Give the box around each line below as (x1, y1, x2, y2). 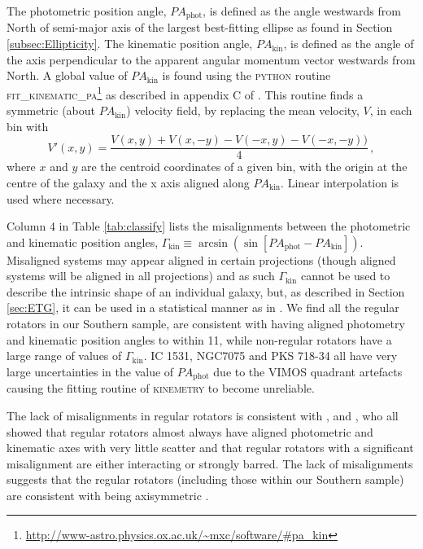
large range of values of (7, 347, 122, 364)
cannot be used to (300, 267, 390, 284)
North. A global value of (7, 67, 128, 84)
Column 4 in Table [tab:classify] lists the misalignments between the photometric (7, 217, 411, 235)
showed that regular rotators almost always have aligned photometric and (7, 423, 373, 440)
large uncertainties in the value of (7, 362, 174, 380)
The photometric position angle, (7, 2, 167, 19)
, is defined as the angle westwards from (203, 2, 401, 19)
